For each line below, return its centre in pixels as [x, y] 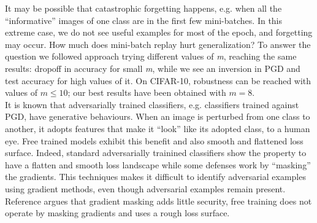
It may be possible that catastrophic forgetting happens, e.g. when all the [143, 8]
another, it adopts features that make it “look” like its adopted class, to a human [158, 128]
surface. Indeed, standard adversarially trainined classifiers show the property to [156, 153]
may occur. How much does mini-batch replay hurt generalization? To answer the [158, 44]
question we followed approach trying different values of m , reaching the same [151, 56]
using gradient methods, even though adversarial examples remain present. [145, 188]
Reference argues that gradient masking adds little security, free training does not [158, 201]
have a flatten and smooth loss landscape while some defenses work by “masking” [158, 164]
